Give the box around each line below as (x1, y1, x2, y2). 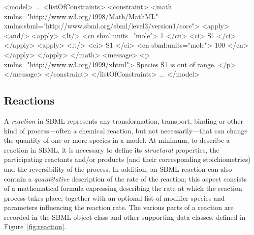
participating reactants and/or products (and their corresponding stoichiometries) (4, 154, 251, 164)
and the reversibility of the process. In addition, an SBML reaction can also (4, 163, 232, 174)
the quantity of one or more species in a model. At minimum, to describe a (4, 135, 230, 145)
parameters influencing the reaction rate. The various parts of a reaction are (4, 202, 234, 212)
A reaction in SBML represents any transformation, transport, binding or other (4, 115, 243, 126)
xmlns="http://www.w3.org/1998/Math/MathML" (4, 11, 158, 21)
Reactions (4, 93, 55, 108)
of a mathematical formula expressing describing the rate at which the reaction (4, 183, 242, 193)
